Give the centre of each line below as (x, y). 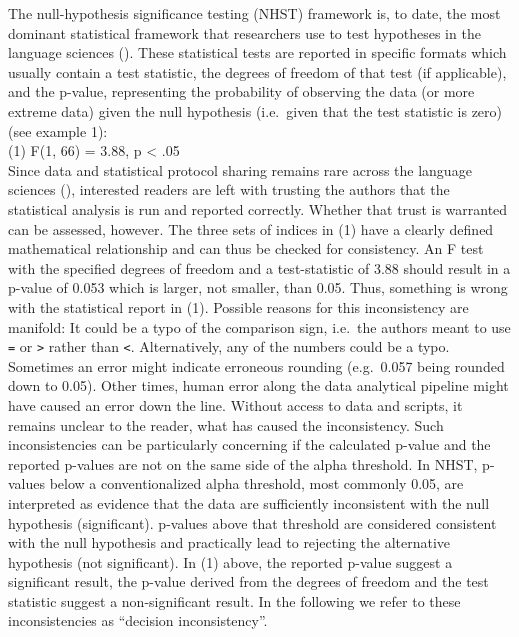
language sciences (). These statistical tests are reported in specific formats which (257, 52)
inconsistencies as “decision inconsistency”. (138, 620)
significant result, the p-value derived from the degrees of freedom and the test (248, 581)
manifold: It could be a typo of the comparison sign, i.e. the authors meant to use (259, 326)
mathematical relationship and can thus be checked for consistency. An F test (246, 248)
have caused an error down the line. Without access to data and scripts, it (235, 404)
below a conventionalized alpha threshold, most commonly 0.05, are (256, 483)
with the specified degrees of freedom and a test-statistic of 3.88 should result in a (259, 267)
